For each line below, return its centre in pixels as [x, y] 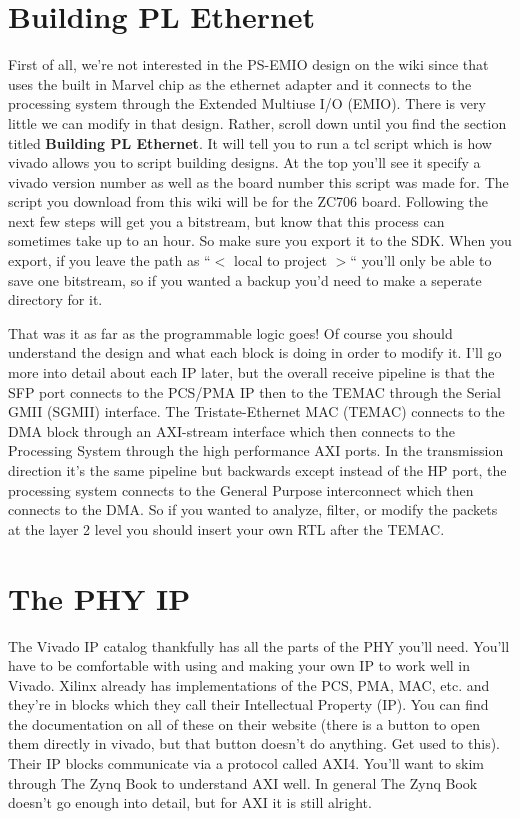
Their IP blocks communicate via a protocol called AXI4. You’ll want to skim [246, 763]
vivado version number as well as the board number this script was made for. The [258, 181]
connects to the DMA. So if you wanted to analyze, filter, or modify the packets [253, 509]
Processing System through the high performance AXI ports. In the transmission [256, 450]
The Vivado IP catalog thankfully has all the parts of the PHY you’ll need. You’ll [259, 645]
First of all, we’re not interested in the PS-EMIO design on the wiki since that [248, 64]
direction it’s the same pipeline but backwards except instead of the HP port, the [257, 470]
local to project [281, 260]
